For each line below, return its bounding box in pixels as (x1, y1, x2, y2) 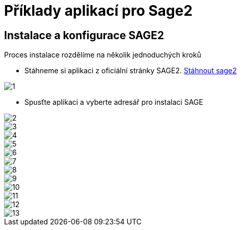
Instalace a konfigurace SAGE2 (4, 28, 165, 42)
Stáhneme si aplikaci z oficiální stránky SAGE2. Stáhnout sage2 (24, 66, 237, 75)
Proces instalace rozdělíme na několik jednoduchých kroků (4, 50, 201, 60)
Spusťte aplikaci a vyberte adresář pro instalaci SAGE (24, 98, 203, 107)
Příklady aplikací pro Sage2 (4, 2, 193, 19)
